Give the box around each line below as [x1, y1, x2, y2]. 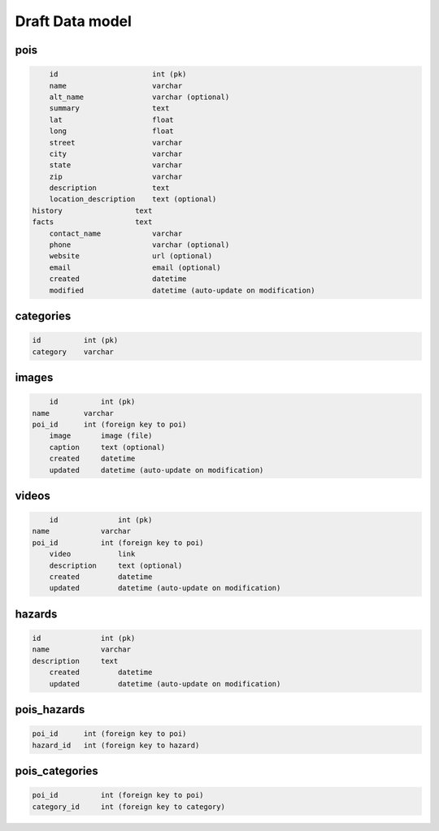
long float [49, 127, 174, 136]
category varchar [32, 347, 114, 357]
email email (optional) [49, 262, 221, 272]
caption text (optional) [49, 443, 166, 452]
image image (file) [49, 431, 153, 440]
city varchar [49, 149, 183, 158]
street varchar [49, 138, 183, 147]
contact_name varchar [49, 228, 183, 238]
